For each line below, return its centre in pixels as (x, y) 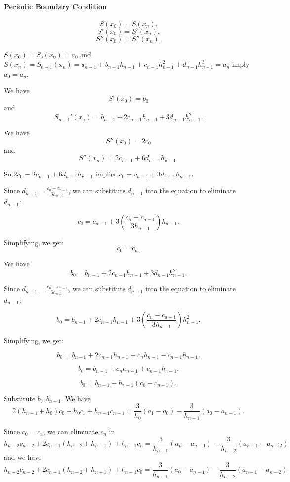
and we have (23, 457)
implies (106, 174)
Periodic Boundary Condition (55, 6)
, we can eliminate (71, 431)
